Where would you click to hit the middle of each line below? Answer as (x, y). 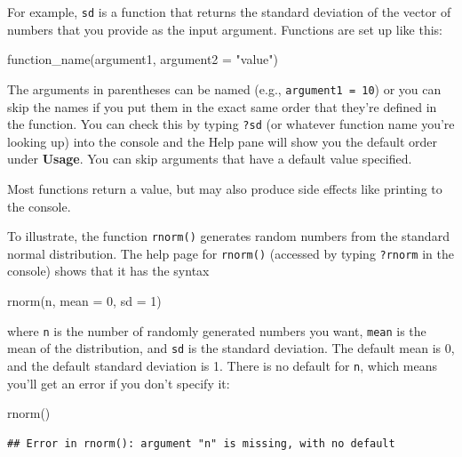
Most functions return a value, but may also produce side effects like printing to (225, 188)
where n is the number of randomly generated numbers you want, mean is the (217, 330)
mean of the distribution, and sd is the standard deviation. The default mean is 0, (231, 348)
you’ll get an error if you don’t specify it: (119, 383)
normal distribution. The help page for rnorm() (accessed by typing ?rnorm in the (231, 253)
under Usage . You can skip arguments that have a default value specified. (210, 159)
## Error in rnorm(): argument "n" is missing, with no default (201, 443)
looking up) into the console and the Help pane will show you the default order (223, 141)
